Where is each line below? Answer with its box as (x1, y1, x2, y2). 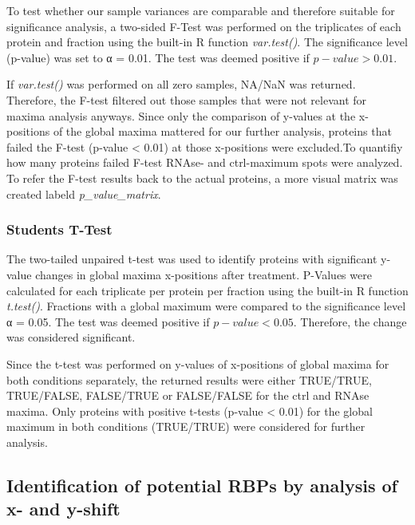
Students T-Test (6, 219, 113, 239)
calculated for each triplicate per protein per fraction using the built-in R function (6, 282, 409, 298)
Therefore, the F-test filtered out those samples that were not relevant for (6, 91, 367, 108)
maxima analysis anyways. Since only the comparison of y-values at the (6, 107, 356, 124)
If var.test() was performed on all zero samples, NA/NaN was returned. (6, 76, 356, 93)
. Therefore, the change (293, 313, 407, 330)
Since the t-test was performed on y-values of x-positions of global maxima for (6, 355, 389, 372)
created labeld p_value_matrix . (6, 185, 161, 202)
